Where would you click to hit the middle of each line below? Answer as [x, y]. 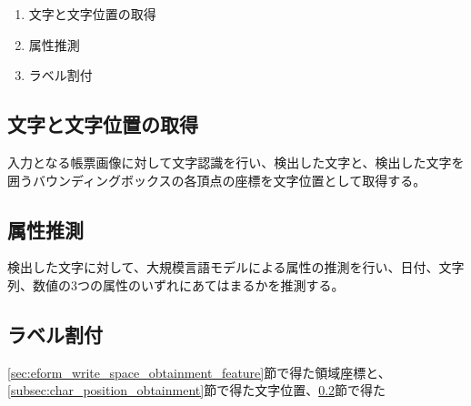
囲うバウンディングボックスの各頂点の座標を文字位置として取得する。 [217, 180]
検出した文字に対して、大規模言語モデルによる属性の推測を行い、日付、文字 [236, 267]
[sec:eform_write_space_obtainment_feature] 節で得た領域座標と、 [199, 372]
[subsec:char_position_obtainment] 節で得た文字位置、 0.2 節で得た [197, 390]
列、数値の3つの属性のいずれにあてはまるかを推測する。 [176, 284]
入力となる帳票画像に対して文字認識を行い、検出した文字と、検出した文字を [236, 162]
